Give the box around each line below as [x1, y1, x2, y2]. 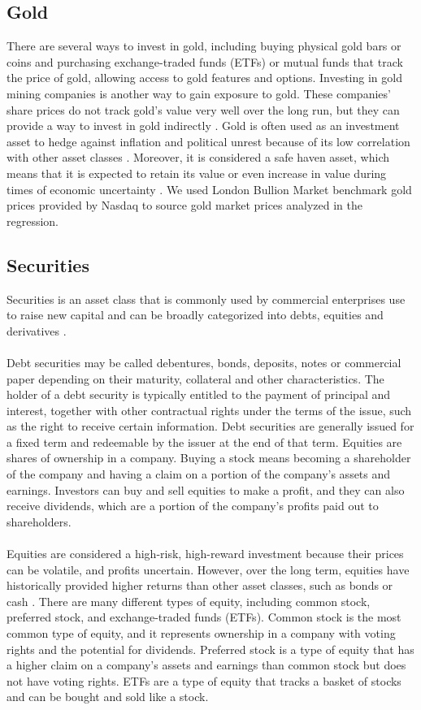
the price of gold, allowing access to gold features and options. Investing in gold [7, 69, 402, 86]
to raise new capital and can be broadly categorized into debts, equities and [7, 306, 384, 323]
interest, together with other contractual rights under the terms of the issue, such [7, 401, 412, 418]
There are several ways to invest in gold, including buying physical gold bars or [7, 37, 401, 54]
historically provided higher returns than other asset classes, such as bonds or [7, 577, 393, 594]
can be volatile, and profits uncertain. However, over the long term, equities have [7, 561, 410, 578]
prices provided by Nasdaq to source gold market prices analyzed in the [7, 197, 362, 214]
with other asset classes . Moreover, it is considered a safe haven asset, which [7, 149, 390, 166]
